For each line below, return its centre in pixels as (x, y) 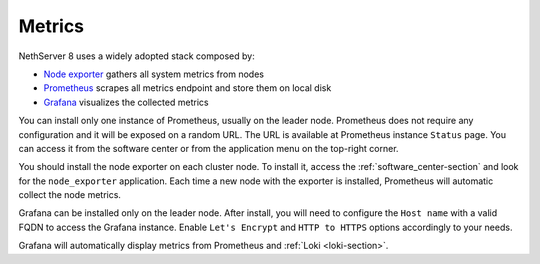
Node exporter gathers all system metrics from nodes (154, 74)
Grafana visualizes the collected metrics (126, 102)
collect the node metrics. (70, 195)
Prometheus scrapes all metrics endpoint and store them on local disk (187, 88)
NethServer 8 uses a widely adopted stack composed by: (136, 56)
